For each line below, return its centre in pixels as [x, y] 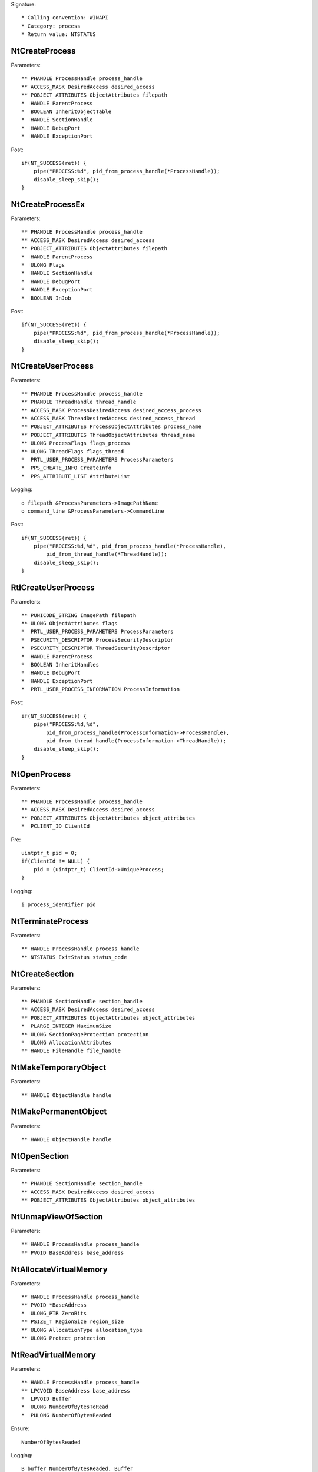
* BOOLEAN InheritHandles [60, 664]
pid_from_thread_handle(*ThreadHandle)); [107, 554]
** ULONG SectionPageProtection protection [85, 1034]
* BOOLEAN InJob [46, 298]
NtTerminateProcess [49, 921]
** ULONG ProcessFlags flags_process [76, 443]
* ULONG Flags [43, 265]
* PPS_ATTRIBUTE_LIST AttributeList [76, 476]
